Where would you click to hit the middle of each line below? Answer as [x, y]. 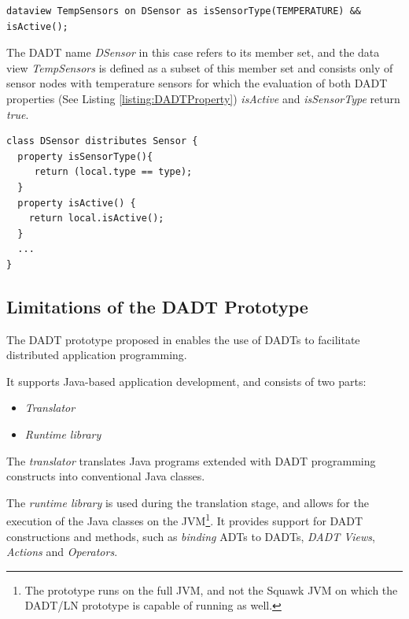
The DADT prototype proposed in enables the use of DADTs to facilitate [183, 339]
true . [18, 114]
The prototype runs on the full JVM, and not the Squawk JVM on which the [211, 589]
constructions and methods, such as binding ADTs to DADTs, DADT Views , [191, 536]
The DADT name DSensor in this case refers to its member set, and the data [193, 52]
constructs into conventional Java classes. [106, 476]
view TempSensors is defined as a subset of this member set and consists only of [200, 67]
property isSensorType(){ [85, 156]
